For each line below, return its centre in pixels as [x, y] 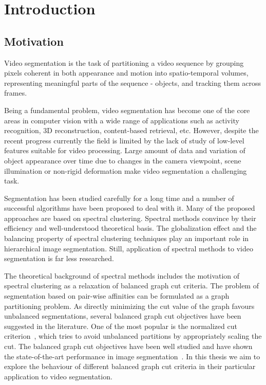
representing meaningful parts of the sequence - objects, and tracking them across [132, 82]
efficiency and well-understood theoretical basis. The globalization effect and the [130, 228]
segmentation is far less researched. [59, 258]
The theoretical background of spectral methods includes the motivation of [122, 275]
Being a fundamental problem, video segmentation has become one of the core [127, 110]
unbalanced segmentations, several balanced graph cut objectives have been [123, 316]
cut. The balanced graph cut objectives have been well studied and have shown [128, 346]
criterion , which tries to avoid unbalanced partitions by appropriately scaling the [133, 336]
